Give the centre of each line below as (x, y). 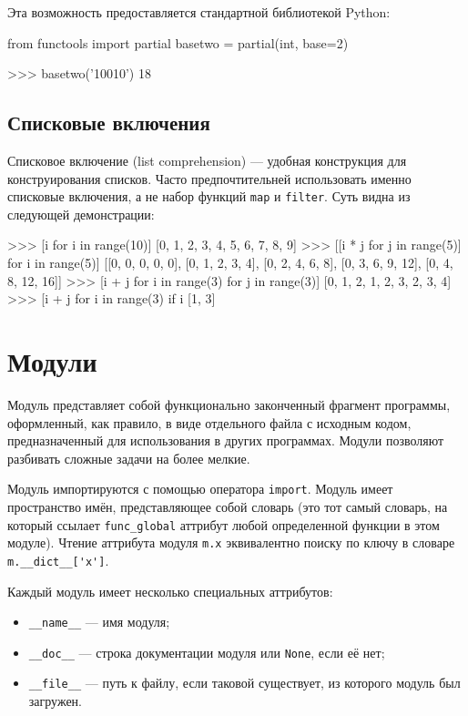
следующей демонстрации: (81, 214)
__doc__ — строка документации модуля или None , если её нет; (207, 652)
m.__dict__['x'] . (58, 560)
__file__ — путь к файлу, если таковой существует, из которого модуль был (244, 683)
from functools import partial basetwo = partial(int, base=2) (178, 42)
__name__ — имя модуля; (99, 622)
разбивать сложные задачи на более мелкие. (129, 458)
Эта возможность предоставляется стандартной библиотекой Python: (199, 12)
